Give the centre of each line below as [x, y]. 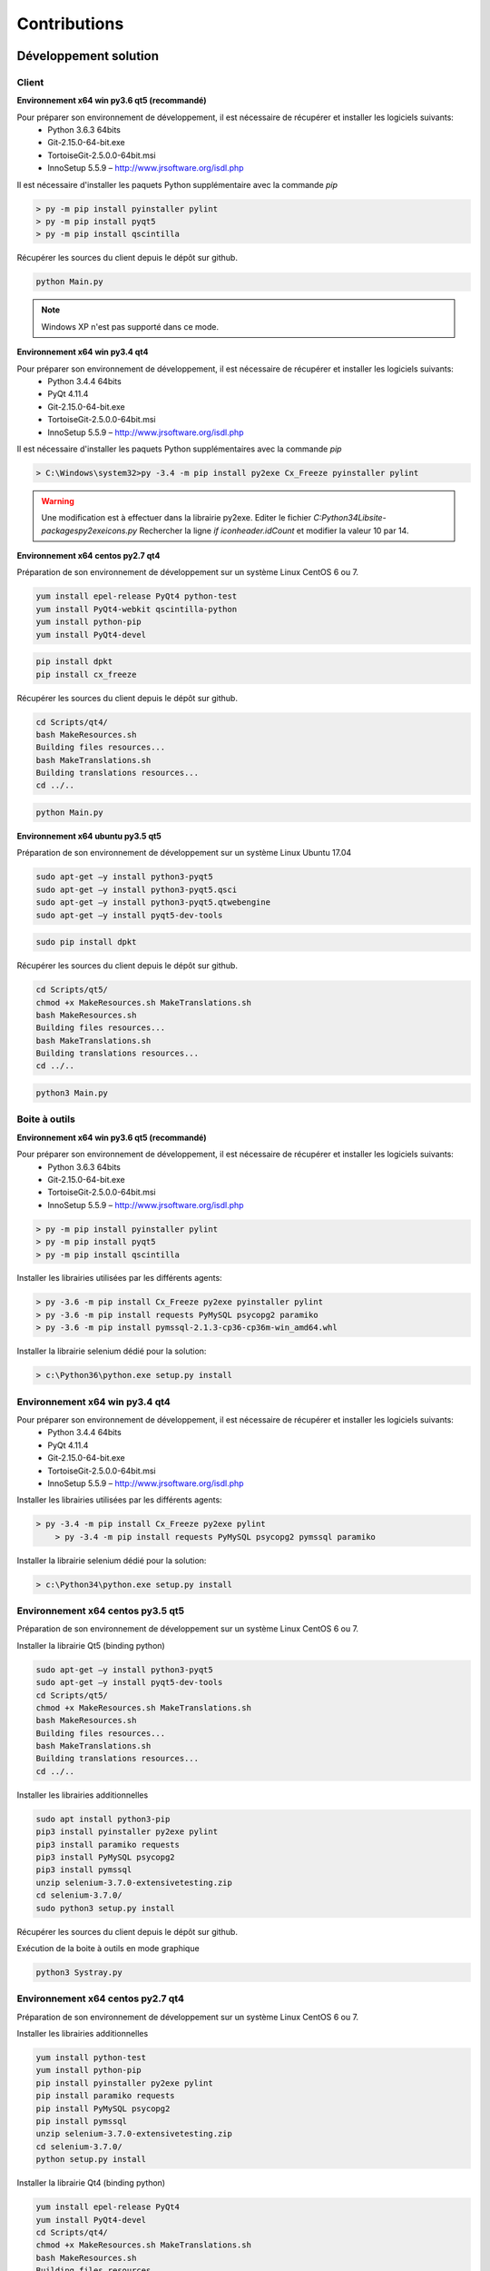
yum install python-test [91, 2058]
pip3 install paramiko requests [108, 1845]
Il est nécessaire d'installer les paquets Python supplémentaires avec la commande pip [179, 449]
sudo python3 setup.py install [106, 1908]
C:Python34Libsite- [350, 518]
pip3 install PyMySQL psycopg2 [106, 1857]
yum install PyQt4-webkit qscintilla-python [137, 609]
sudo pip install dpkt [86, 942]
